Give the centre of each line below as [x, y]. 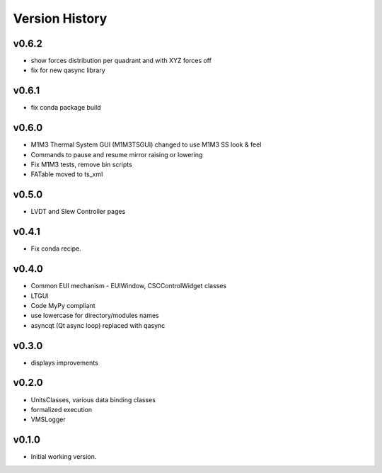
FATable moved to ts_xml [67, 174]
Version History [60, 18]
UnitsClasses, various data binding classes [93, 399]
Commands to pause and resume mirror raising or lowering [117, 154]
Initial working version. [64, 457]
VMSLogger [48, 420]
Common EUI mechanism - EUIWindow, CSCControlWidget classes [128, 286]
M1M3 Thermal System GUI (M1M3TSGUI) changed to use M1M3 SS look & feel [146, 144]
